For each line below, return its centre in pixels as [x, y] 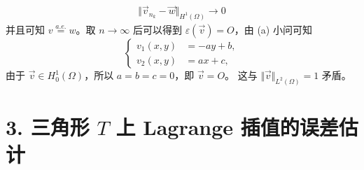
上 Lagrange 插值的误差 [227, 127]
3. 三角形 [48, 127]
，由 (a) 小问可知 [273, 30]
